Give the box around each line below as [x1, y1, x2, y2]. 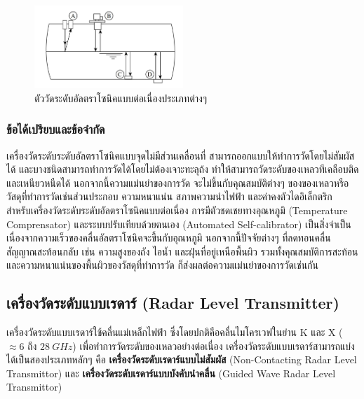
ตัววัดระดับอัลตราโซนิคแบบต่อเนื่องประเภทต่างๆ [34, 90, 208, 105]
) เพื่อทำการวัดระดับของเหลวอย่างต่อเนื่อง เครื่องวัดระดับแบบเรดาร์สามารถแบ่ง [72, 338, 355, 353]
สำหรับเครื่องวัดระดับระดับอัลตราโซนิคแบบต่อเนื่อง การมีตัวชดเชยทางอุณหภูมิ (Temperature [6, 202, 348, 217]
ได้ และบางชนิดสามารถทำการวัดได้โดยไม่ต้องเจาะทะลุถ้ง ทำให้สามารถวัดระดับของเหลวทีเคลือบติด [6, 162, 359, 176]
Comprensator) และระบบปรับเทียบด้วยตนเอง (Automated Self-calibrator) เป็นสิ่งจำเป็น [6, 216, 351, 231]
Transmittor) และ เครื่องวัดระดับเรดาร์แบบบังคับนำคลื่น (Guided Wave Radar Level [6, 365, 336, 380]
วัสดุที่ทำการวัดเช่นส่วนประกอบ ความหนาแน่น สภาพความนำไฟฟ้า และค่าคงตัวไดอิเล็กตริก [6, 189, 332, 204]
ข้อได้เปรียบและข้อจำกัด [6, 120, 105, 138]
